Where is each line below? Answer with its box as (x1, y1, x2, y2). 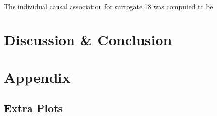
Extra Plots (4, 100, 63, 115)
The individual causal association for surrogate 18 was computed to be (4, 1, 213, 11)
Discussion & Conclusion (4, 29, 172, 49)
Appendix (4, 67, 71, 87)
